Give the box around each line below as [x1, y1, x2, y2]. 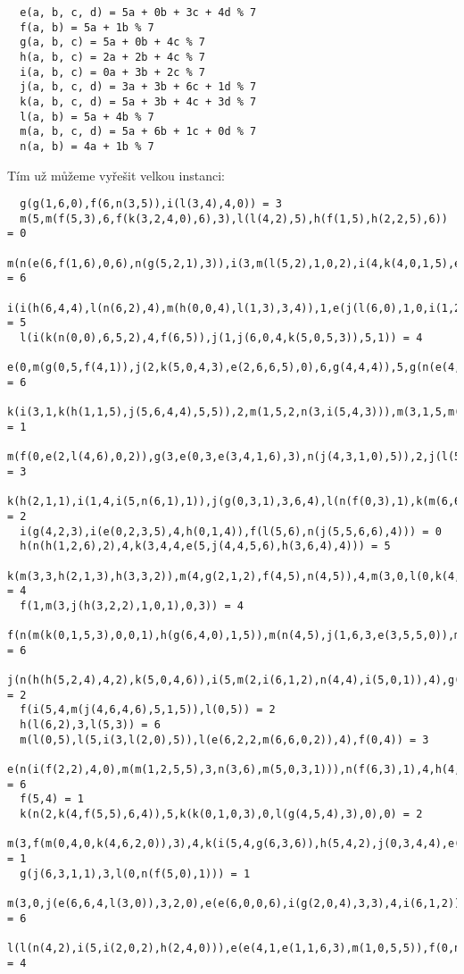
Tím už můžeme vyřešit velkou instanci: [7, 165, 225, 184]
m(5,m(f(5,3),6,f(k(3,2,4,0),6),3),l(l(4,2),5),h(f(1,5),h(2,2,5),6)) [20, 212, 448, 225]
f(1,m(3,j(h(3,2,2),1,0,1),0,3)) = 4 [20, 599, 244, 612]
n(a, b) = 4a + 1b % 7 [20, 139, 154, 153]
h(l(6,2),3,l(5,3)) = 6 [20, 718, 161, 732]
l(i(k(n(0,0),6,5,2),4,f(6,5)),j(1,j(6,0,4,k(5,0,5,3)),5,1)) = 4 [20, 332, 423, 345]
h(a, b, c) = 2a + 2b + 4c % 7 [20, 50, 205, 63]
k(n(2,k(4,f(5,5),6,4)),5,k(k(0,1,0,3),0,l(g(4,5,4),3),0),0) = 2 [20, 808, 423, 821]
